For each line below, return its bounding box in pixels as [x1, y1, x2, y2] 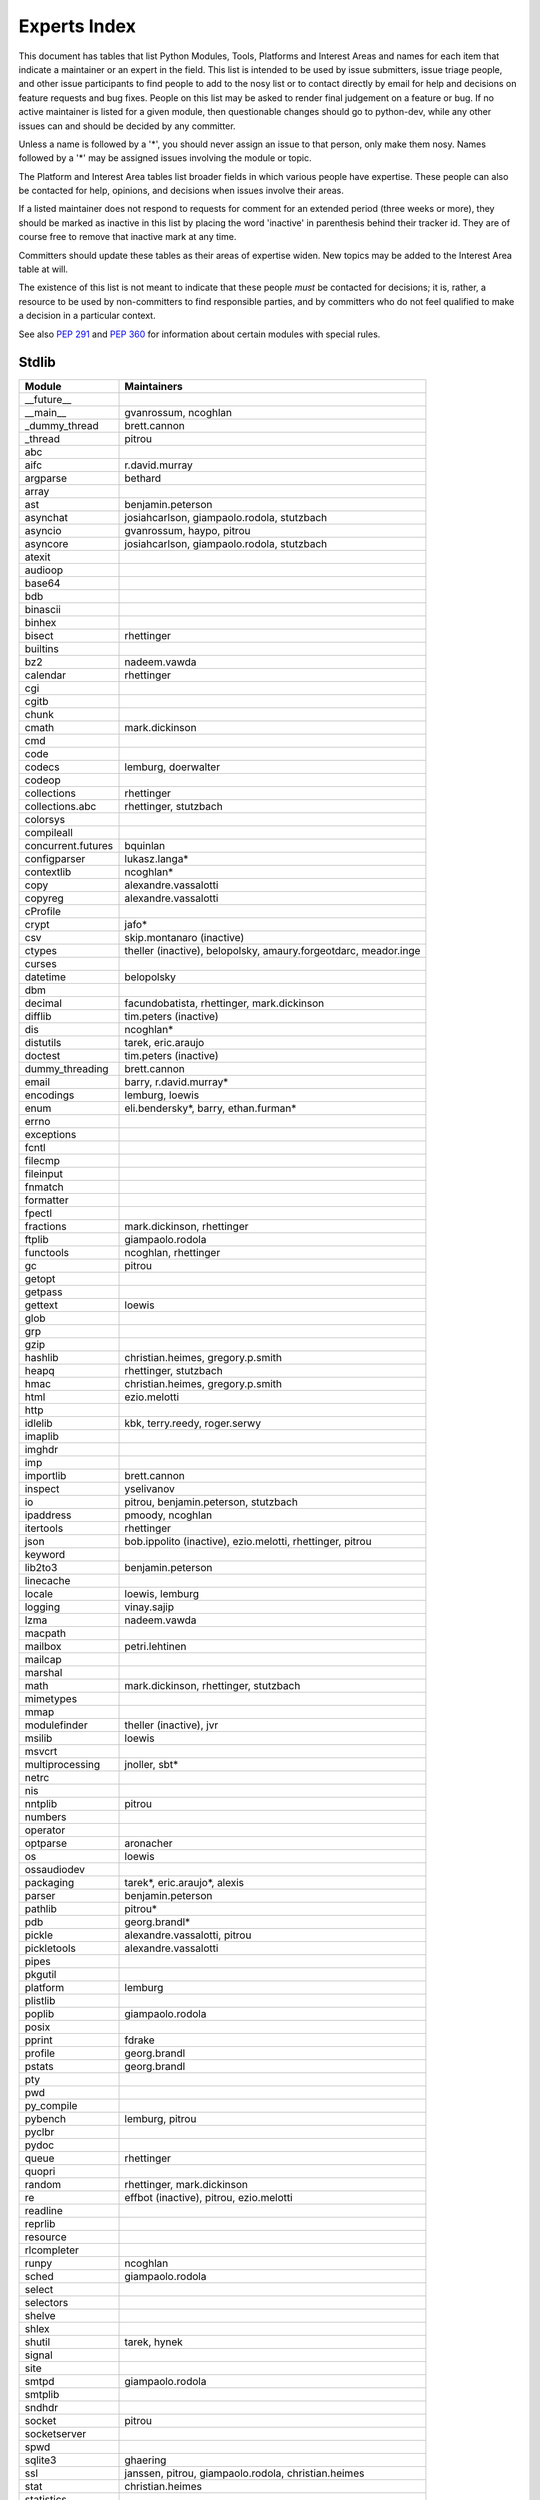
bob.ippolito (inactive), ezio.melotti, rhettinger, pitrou [124, 1535, 372, 1549]
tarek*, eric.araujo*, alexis [124, 1876, 245, 1890]
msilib [24, 1731, 53, 1745]
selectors [24, 2296, 69, 2310]
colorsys [24, 813, 65, 827]
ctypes [24, 944, 57, 958]
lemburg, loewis [124, 1088, 200, 1102]
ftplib [24, 1233, 49, 1247]
